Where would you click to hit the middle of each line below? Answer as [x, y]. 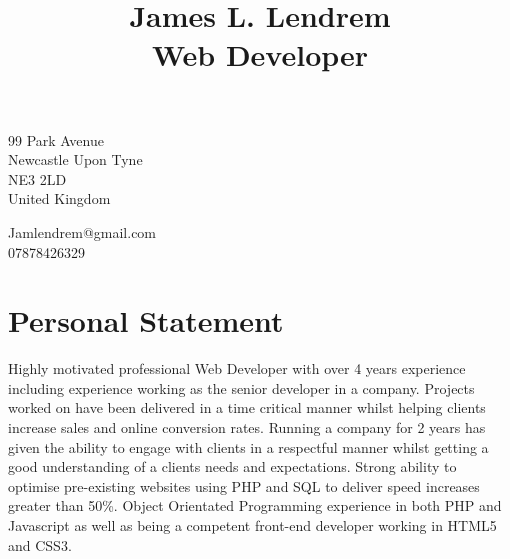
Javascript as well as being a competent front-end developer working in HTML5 [252, 525]
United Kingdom [59, 198]
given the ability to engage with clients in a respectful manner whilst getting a [248, 446]
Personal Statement [146, 320]
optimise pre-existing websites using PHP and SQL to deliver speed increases [244, 485]
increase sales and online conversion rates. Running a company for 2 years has [247, 427]
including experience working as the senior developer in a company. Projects [241, 387]
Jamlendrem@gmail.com [82, 231]
